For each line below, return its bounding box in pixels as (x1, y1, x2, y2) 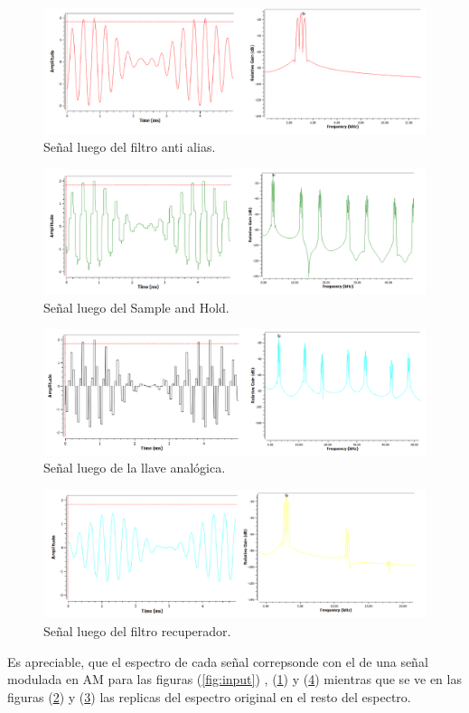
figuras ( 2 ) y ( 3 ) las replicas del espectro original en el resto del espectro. (7, 687, 411, 706)
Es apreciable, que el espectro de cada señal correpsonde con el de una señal (7, 652, 428, 671)
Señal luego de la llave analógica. (43, 458, 226, 477)
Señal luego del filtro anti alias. (43, 137, 216, 156)
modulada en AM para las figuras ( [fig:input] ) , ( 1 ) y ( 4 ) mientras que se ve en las (7, 670, 462, 689)
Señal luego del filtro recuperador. (43, 622, 231, 641)
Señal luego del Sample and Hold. (43, 297, 230, 316)
